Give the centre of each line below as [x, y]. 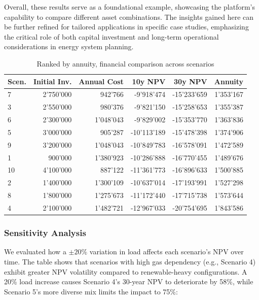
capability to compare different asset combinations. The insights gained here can [129, 16]
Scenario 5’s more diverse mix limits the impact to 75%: [91, 291]
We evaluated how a [35, 252]
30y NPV [191, 81]
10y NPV [149, 81]
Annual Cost [101, 81]
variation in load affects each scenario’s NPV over [166, 252]
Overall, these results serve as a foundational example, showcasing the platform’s [130, 7]
